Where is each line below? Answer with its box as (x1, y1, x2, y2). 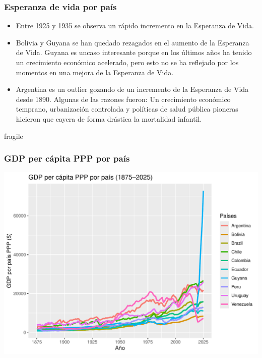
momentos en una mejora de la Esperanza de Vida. (16, 67, 174, 77)
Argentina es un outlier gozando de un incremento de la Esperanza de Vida (16, 84, 249, 94)
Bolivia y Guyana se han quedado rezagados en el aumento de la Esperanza (16, 37, 249, 47)
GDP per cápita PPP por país (4, 152, 130, 165)
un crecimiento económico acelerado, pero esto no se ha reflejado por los (16, 57, 239, 67)
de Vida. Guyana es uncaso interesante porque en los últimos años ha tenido (16, 47, 252, 58)
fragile (4, 130, 23, 141)
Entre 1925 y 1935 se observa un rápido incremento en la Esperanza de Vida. (16, 20, 254, 31)
